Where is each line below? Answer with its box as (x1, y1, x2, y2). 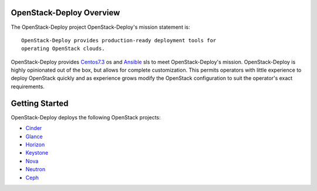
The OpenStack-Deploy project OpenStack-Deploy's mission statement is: (11, 24, 190, 31)
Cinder (25, 125, 42, 132)
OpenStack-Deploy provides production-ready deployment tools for (21, 37, 217, 43)
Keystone (25, 149, 49, 156)
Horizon (25, 141, 45, 148)
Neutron (25, 166, 46, 173)
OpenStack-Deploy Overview (11, 8, 120, 18)
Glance (25, 133, 43, 140)
